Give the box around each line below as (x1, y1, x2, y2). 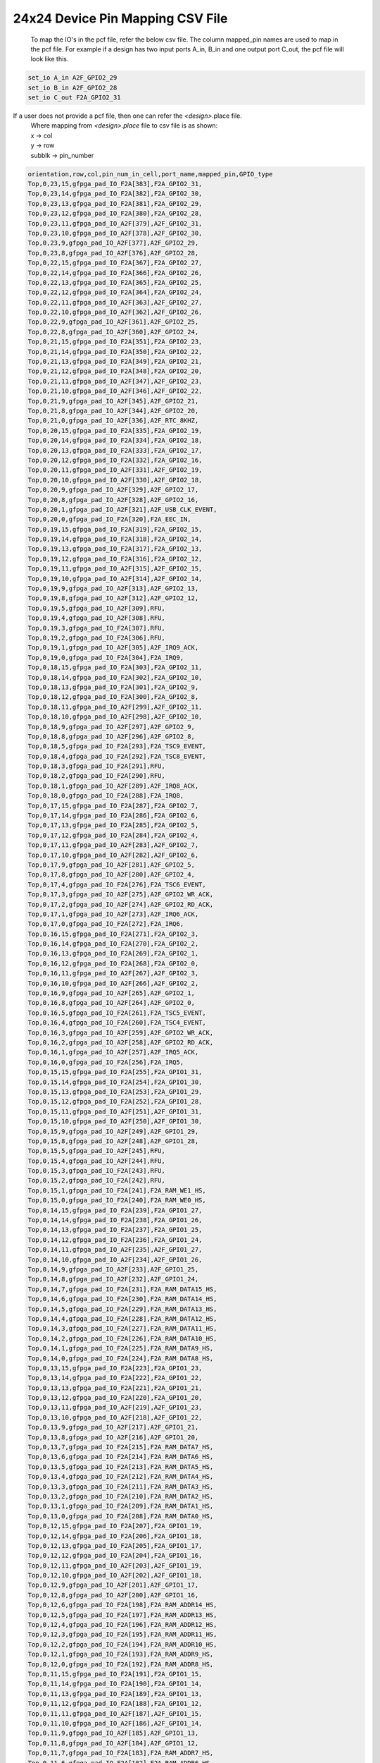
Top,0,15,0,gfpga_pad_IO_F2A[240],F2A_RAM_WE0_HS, (27, 1196, 207, 1204)
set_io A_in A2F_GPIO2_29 (27, 74, 118, 82)
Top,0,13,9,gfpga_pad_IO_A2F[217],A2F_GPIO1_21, (27, 1423, 199, 1432)
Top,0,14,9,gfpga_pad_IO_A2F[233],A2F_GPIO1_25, (27, 1265, 199, 1273)
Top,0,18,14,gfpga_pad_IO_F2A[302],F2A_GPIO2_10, (27, 673, 203, 681)
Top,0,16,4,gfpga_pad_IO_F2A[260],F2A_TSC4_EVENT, (27, 1019, 207, 1027)
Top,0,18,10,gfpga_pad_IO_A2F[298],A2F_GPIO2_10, (27, 713, 203, 721)
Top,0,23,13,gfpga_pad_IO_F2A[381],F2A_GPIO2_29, (27, 200, 203, 207)
